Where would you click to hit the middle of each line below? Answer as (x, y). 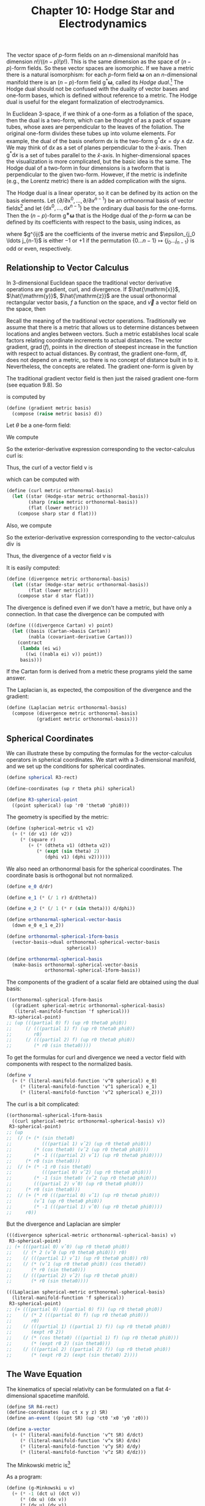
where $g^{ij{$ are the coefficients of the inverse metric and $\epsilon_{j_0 (101, 234)
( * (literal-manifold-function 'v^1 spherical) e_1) (88, 1086)
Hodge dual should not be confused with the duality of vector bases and (98, 88)
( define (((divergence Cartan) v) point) (60, 626)
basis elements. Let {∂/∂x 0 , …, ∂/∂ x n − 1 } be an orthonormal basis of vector (100, 200)
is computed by (26, 396)
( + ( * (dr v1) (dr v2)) (42, 834)
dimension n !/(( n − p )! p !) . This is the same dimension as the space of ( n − (99, 61)
